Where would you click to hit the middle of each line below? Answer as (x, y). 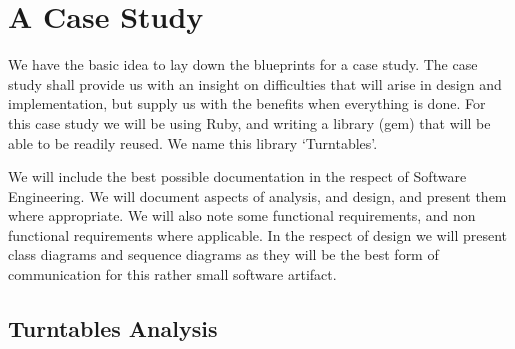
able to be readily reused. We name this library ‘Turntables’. (193, 142)
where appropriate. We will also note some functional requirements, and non (242, 215)
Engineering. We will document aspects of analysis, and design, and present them (257, 195)
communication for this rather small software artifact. (172, 274)
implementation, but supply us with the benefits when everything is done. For (247, 103)
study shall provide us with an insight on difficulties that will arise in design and (255, 83)
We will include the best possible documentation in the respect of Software (237, 176)
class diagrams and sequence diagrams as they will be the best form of (223, 254)
